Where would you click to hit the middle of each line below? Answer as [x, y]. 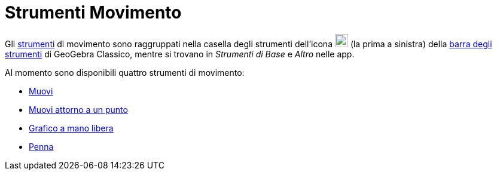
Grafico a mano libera [71, 128]
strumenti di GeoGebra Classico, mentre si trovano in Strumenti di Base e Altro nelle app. [180, 54]
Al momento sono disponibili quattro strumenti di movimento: [125, 72]
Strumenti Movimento [93, 13]
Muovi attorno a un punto [78, 109]
